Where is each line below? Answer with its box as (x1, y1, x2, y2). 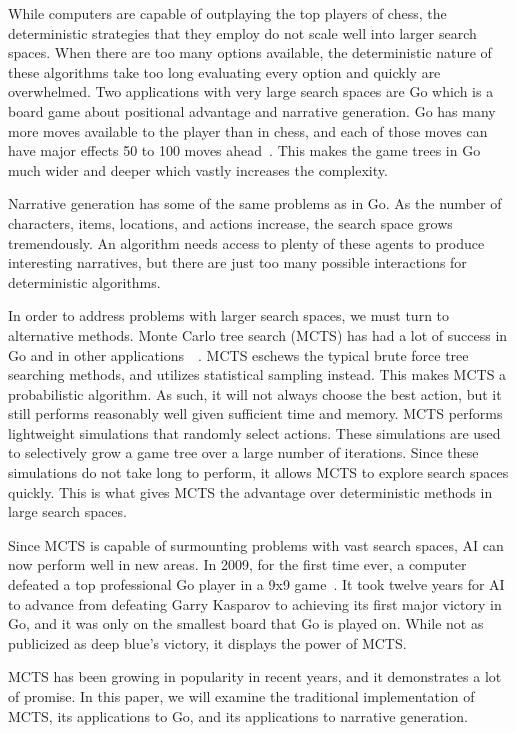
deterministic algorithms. (8, 271, 161, 292)
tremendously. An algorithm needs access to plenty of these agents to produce (8, 232, 485, 253)
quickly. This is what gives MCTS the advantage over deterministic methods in (8, 481, 493, 502)
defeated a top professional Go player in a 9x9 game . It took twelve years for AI (8, 574, 505, 595)
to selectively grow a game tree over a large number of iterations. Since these (8, 442, 479, 463)
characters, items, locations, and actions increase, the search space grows (8, 212, 453, 233)
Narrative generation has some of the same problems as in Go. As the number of (8, 193, 502, 214)
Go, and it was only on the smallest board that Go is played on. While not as (8, 613, 484, 634)
